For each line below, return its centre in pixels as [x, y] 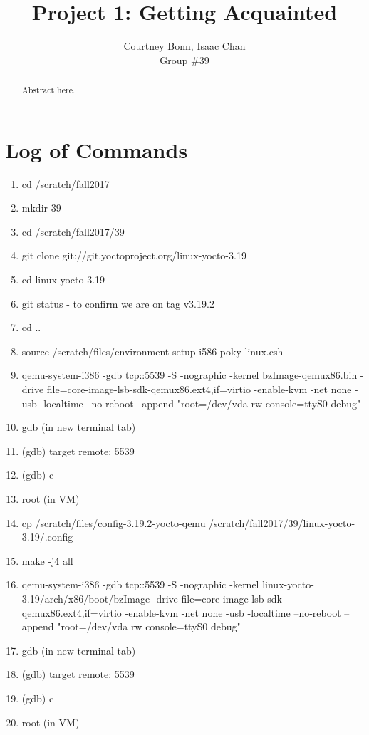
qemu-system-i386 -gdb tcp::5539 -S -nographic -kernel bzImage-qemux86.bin [189, 375]
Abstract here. [48, 90]
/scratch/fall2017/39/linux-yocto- [282, 522]
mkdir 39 [41, 208]
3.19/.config [47, 537]
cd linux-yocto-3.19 [63, 280]
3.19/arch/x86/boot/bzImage [86, 598]
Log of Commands [97, 149]
